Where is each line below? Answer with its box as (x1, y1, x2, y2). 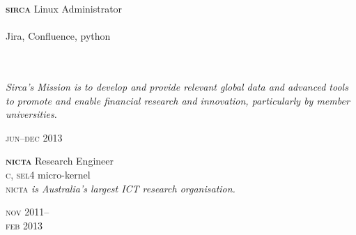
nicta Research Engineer (6, 153, 114, 168)
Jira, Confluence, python (6, 29, 111, 43)
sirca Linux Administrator (6, 1, 123, 15)
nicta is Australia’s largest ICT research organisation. (6, 181, 235, 195)
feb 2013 (6, 218, 43, 232)
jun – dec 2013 (6, 130, 63, 144)
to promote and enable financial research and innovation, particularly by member (6, 93, 350, 107)
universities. (6, 107, 57, 121)
